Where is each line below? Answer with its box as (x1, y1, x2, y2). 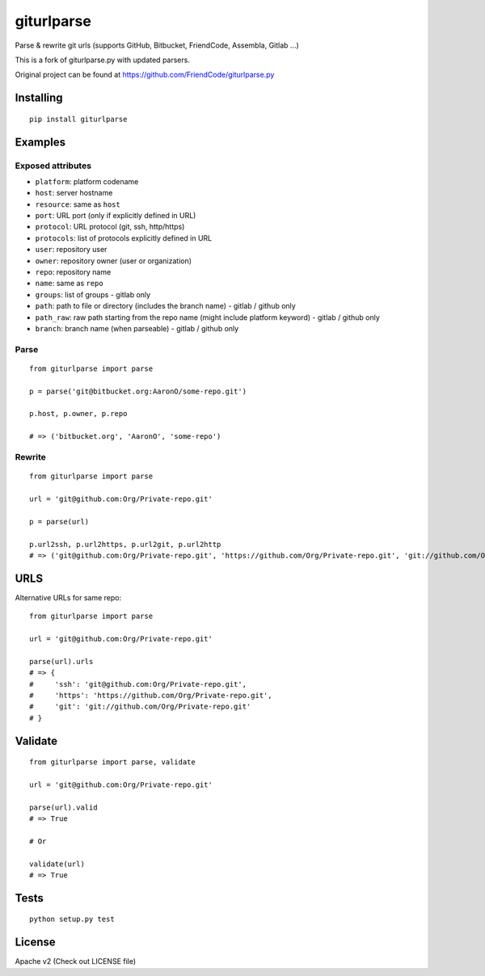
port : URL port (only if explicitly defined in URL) (35, 211, 196, 221)
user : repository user (35, 245, 108, 255)
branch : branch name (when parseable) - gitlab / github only (35, 323, 239, 333)
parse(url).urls (29, 657, 94, 666)
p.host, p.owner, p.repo (29, 409, 128, 419)
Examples (15, 135, 66, 149)
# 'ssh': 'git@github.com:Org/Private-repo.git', (29, 679, 247, 688)
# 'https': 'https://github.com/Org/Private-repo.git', (29, 691, 272, 700)
